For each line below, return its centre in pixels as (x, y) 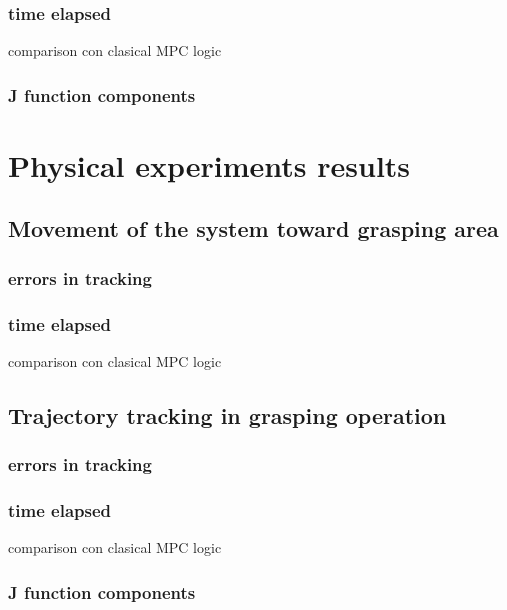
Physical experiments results (209, 164)
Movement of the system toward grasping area (253, 228)
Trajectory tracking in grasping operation (227, 414)
